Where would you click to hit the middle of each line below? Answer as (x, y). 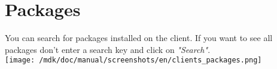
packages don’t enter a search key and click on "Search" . (108, 49)
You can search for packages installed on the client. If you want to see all (139, 38)
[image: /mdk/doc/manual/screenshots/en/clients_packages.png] (133, 60)
